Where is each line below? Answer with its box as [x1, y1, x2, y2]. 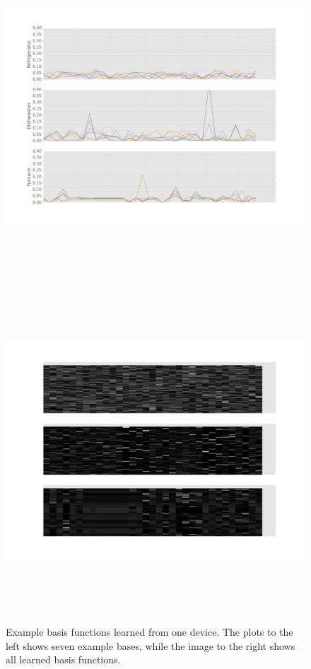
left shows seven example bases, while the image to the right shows [6, 638, 295, 653]
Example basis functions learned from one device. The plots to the [6, 624, 293, 639]
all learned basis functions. [6, 652, 121, 667]
